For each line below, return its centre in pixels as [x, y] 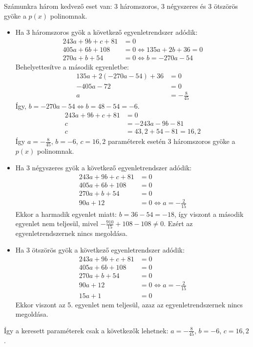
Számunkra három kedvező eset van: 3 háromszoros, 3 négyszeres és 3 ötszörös [121, 6]
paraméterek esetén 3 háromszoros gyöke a [171, 141]
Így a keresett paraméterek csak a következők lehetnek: [86, 330]
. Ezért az [178, 223]
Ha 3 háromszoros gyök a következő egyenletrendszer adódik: [106, 32]
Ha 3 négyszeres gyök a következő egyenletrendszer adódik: [104, 167]
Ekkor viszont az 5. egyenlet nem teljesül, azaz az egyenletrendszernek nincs [129, 304]
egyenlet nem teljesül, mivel [57, 223]
